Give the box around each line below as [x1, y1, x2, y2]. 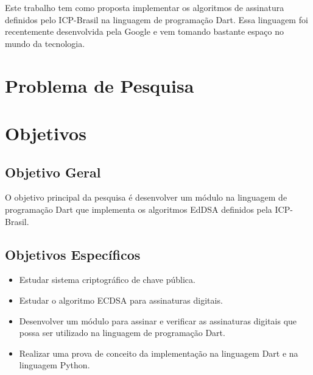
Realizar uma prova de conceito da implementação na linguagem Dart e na [19, 346, 298, 359]
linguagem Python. [19, 359, 90, 371]
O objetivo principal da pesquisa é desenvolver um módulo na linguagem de [5, 191, 287, 204]
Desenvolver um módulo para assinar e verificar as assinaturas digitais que [19, 314, 297, 327]
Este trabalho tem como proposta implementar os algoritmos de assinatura [5, 1, 284, 13]
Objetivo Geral [5, 162, 101, 181]
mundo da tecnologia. [5, 37, 85, 49]
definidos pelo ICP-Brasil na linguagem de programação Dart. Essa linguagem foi [5, 13, 308, 26]
